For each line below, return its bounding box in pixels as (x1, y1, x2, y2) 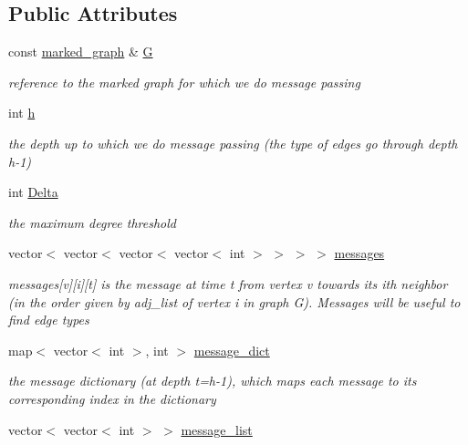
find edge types (8, 310, 89, 329)
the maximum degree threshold (8, 212, 176, 232)
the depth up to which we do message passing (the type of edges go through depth (8, 133, 458, 152)
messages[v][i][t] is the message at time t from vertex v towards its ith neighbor (8, 274, 448, 293)
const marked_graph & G (8, 42, 153, 61)
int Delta (8, 182, 58, 202)
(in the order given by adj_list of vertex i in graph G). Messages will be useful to (8, 292, 461, 311)
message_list (181, 419, 253, 439)
